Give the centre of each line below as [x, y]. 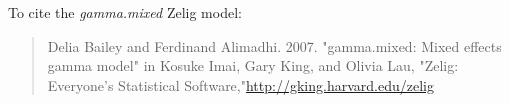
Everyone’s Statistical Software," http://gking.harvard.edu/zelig [240, 84]
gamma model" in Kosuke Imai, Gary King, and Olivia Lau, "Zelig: [253, 65]
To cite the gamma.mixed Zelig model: [125, 12]
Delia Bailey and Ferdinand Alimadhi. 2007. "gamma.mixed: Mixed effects [274, 45]
